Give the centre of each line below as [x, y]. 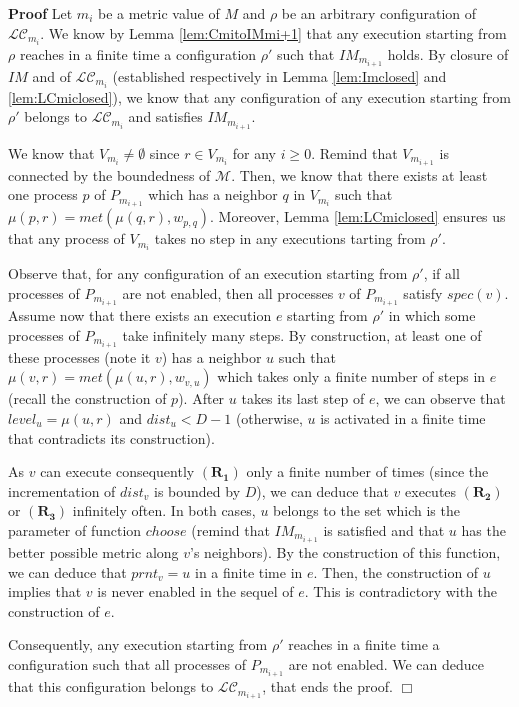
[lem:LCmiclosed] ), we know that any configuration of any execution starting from [259, 96]
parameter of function [75, 529]
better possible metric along [93, 552]
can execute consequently [117, 471]
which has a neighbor [213, 194]
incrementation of [62, 490]
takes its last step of [303, 398]
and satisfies [165, 116]
